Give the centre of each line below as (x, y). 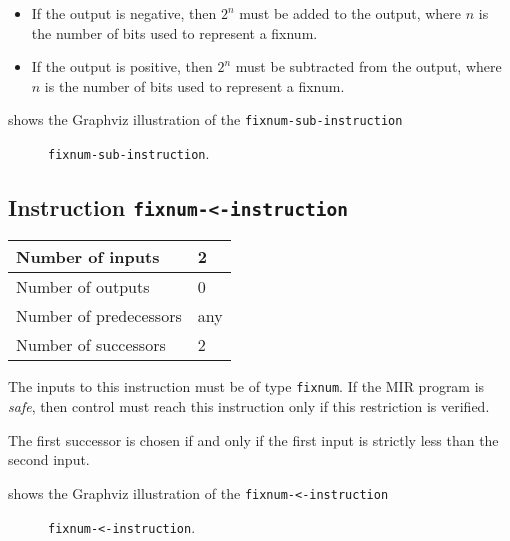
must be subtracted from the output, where (368, 66)
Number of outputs (83, 287)
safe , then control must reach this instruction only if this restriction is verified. (249, 406)
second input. (49, 459)
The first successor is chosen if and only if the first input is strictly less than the (253, 439)
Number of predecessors (99, 316)
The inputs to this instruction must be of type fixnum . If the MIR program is (246, 386)
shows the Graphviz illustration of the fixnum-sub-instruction (205, 119)
